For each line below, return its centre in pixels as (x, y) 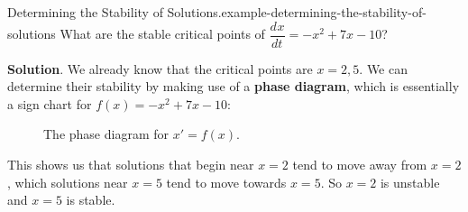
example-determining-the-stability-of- (324, 12)
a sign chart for (50, 103)
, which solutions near (68, 182)
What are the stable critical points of (162, 34)
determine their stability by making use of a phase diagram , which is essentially (234, 86)
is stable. (91, 200)
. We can (383, 68)
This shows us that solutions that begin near (131, 165)
